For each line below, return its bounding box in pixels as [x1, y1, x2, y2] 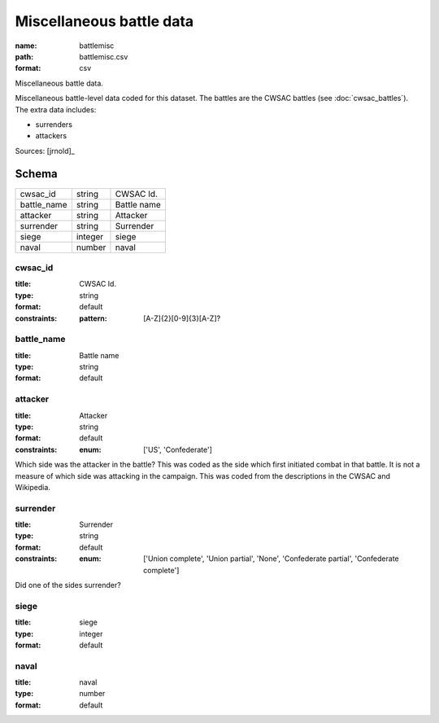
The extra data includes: [15, 104, 97, 114]
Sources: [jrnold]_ [15, 146, 75, 156]
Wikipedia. [15, 482, 50, 492]
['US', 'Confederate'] [143, 445, 213, 454]
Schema [15, 167, 59, 181]
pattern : [79, 313, 107, 323]
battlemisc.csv [79, 51, 128, 61]
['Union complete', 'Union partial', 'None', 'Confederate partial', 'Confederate [143, 554, 399, 563]
